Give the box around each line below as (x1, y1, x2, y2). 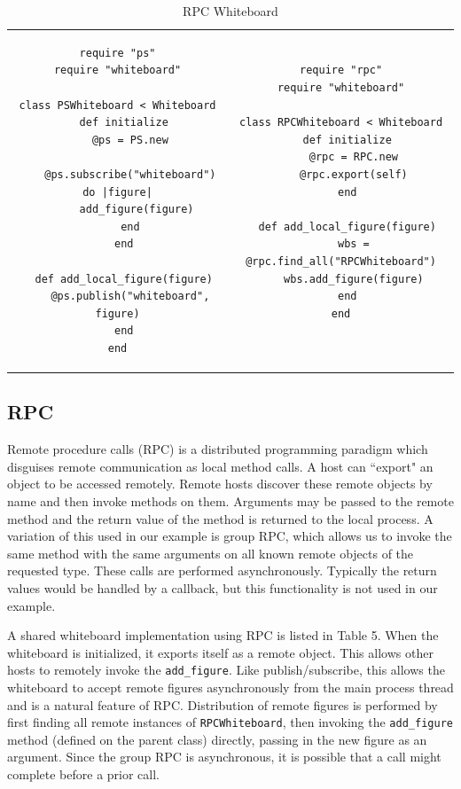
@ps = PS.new (91, 133, 168, 146)
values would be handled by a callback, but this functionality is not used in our (7, 578, 438, 597)
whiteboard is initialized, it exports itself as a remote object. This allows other (7, 643, 434, 661)
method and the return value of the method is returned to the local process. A (7, 509, 434, 527)
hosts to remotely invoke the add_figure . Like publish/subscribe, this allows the (7, 660, 445, 679)
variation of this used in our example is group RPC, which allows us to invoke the (7, 527, 452, 545)
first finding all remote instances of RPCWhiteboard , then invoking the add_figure (7, 713, 453, 731)
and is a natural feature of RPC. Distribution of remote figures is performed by (7, 695, 438, 714)
